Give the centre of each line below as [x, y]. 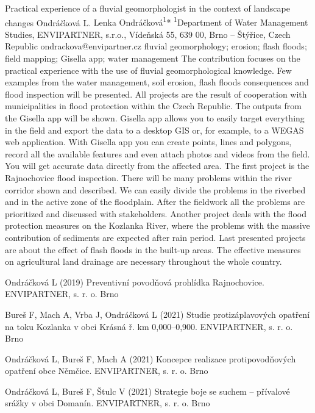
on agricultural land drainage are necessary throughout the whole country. [143, 261]
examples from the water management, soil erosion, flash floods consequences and [157, 82]
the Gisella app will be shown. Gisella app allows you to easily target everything [155, 118]
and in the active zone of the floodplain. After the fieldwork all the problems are [155, 202]
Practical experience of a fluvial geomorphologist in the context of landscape [147, 8]
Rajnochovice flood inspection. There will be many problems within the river [149, 177]
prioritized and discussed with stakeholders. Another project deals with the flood [156, 213]
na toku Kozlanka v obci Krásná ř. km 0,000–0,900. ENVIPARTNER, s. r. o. [149, 326]
